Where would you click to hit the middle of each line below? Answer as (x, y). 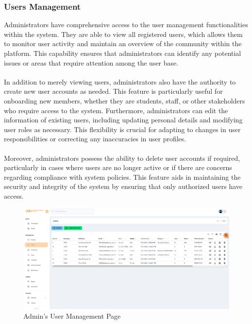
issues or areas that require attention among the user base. (91, 62)
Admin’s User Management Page (72, 315)
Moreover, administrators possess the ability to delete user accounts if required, (122, 158)
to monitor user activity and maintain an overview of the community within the (123, 43)
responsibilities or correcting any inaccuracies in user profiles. (95, 139)
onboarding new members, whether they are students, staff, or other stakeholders (125, 100)
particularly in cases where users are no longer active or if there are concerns (118, 167)
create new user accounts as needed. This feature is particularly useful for (113, 91)
